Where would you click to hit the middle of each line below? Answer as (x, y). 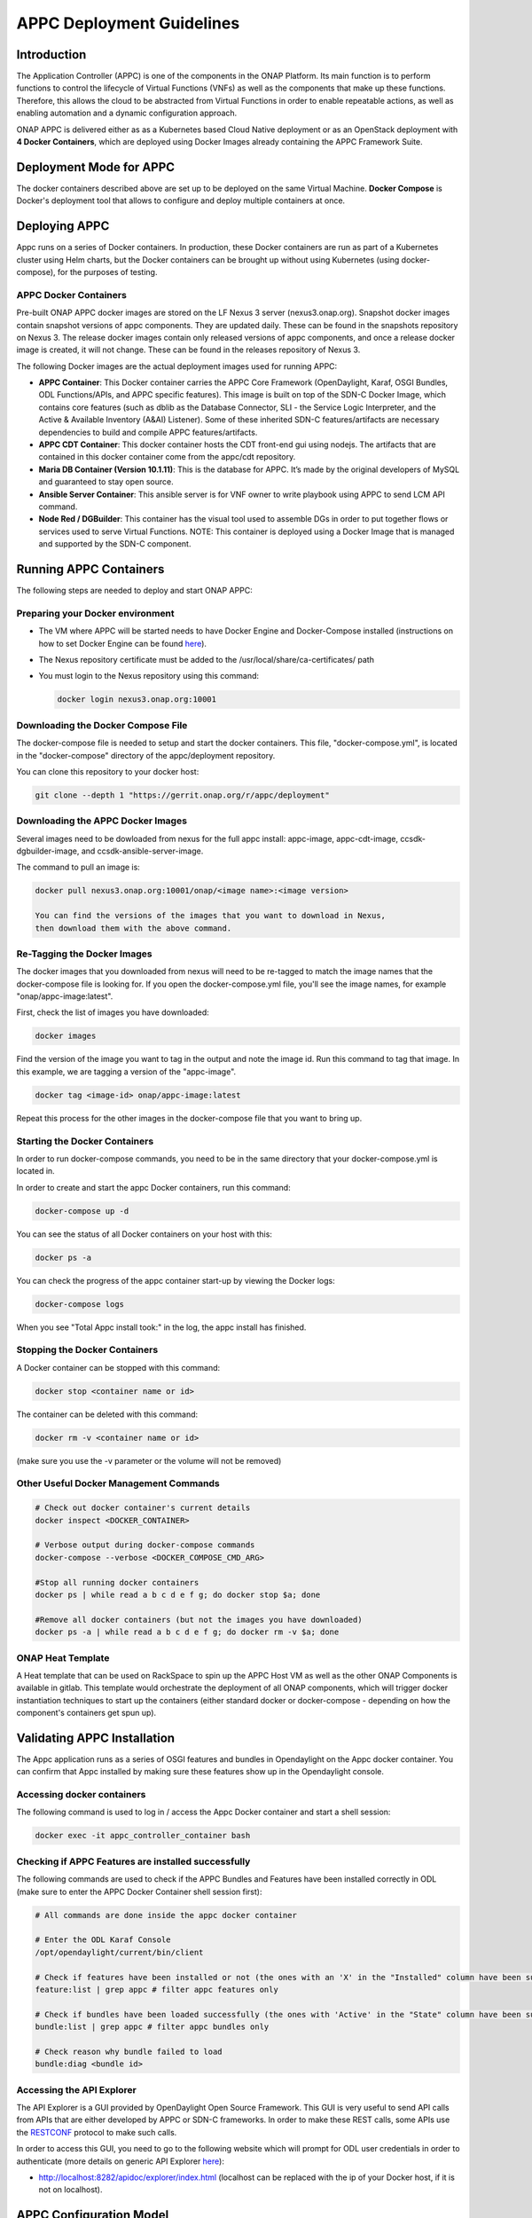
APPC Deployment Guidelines (128, 23)
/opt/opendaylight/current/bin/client (119, 1952)
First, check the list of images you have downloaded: (113, 1012)
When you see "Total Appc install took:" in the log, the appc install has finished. (161, 1327)
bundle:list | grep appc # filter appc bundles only (152, 2027)
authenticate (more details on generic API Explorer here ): (121, 2161)
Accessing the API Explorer (76, 2089)
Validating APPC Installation (96, 1738)
